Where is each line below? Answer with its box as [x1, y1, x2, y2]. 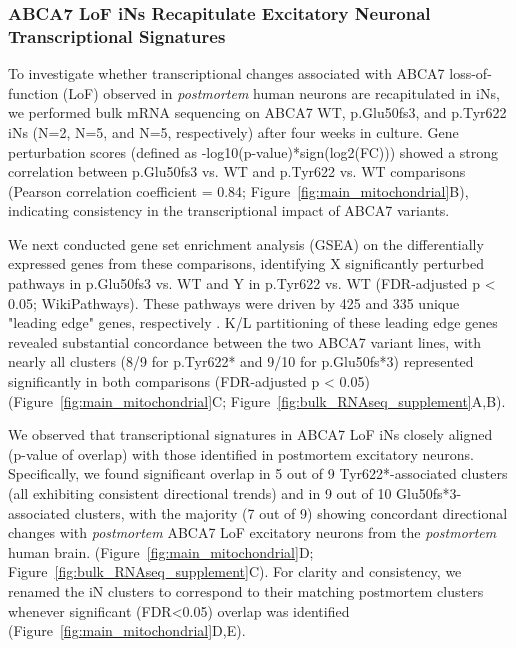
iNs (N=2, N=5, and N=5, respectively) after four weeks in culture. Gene [8, 121, 459, 142]
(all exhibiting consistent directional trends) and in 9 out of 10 [8, 483, 392, 504]
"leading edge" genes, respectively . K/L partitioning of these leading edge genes [8, 312, 498, 333]
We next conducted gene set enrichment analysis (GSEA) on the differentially [8, 233, 484, 254]
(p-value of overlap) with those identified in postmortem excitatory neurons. [8, 443, 474, 464]
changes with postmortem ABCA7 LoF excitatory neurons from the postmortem [8, 522, 497, 543]
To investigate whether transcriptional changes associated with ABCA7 [8, 63, 445, 84]
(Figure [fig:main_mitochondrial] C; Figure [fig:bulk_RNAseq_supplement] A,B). [8, 390, 506, 411]
